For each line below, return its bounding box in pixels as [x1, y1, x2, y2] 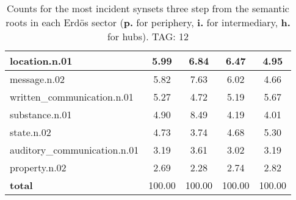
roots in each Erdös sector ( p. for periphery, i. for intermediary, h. [5, 15, 291, 29]
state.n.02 [10, 125, 51, 139]
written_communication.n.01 [10, 90, 134, 104]
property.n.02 [10, 160, 67, 174]
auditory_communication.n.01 [10, 143, 139, 157]
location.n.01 [10, 54, 73, 68]
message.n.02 [10, 72, 65, 86]
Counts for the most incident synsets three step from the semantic [7, 1, 289, 15]
